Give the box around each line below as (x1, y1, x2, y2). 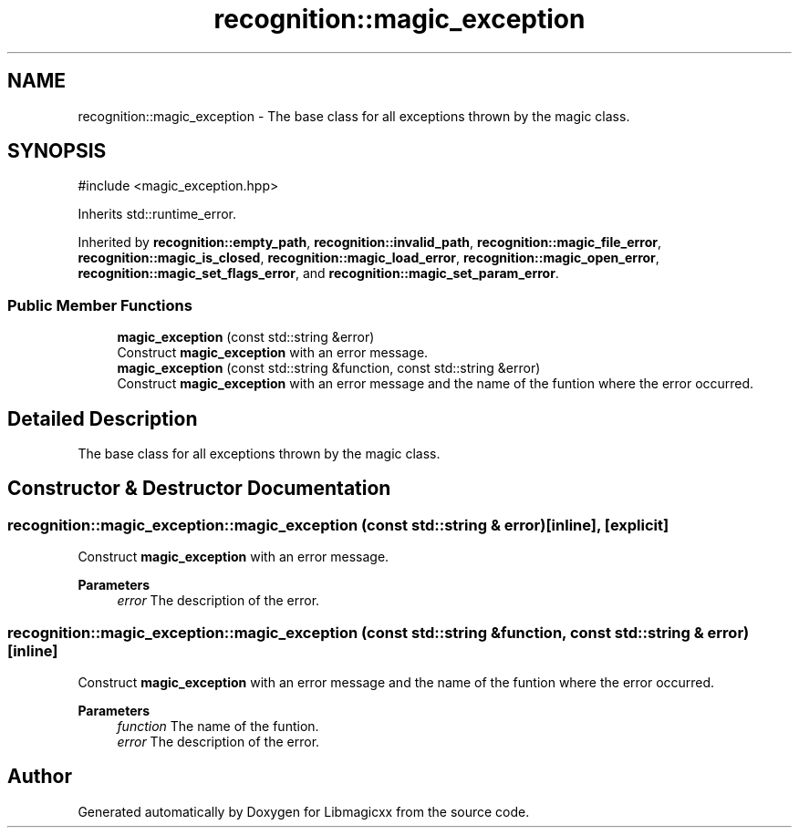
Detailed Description (7, 407, 198, 430)
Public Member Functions (7, 295, 192, 314)
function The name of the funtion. (117, 718, 319, 734)
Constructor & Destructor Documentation (7, 477, 391, 500)
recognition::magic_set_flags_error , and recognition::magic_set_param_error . (78, 265, 559, 282)
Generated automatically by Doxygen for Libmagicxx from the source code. (78, 803, 530, 820)
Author (7, 765, 72, 789)
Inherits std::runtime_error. (78, 206, 237, 222)
